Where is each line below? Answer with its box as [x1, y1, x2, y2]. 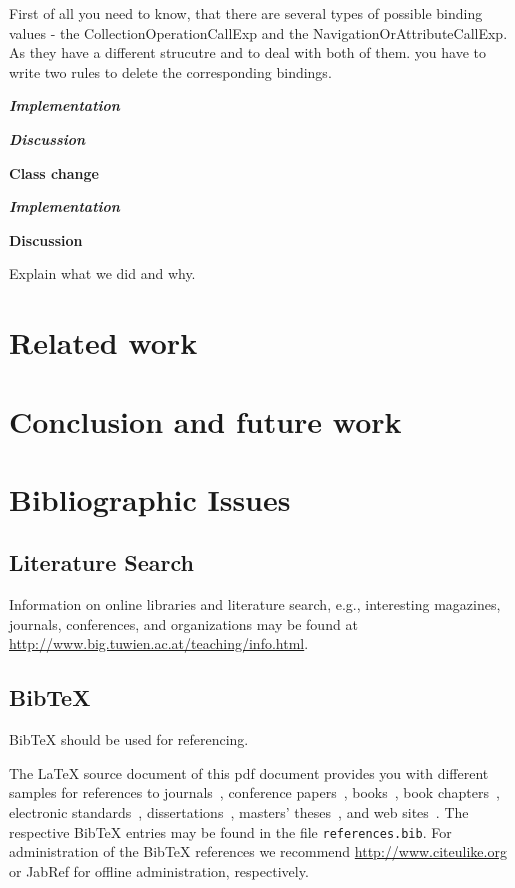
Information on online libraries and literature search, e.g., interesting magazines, [9, 594, 501, 615]
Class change [9, 162, 99, 183]
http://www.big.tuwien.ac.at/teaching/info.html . [9, 633, 309, 654]
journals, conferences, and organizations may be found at [9, 613, 358, 634]
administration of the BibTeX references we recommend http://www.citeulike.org [9, 841, 507, 862]
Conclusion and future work [9, 400, 402, 441]
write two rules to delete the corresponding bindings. [9, 61, 332, 82]
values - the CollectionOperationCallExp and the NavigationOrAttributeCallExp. [9, 22, 508, 43]
